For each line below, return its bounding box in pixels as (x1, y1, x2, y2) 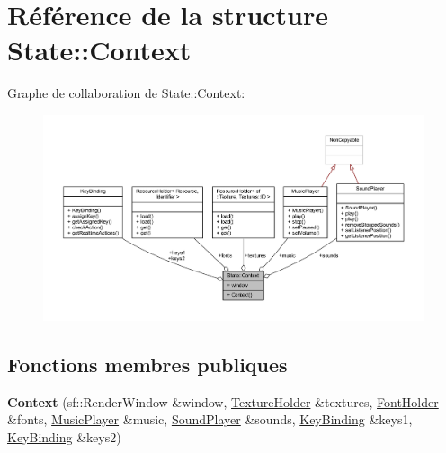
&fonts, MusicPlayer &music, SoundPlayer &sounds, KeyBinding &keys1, (7, 410, 413, 429)
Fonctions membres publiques (7, 351, 288, 378)
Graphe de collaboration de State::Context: (7, 84, 245, 102)
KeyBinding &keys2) (7, 428, 121, 447)
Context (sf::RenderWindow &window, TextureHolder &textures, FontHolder (7, 392, 439, 411)
